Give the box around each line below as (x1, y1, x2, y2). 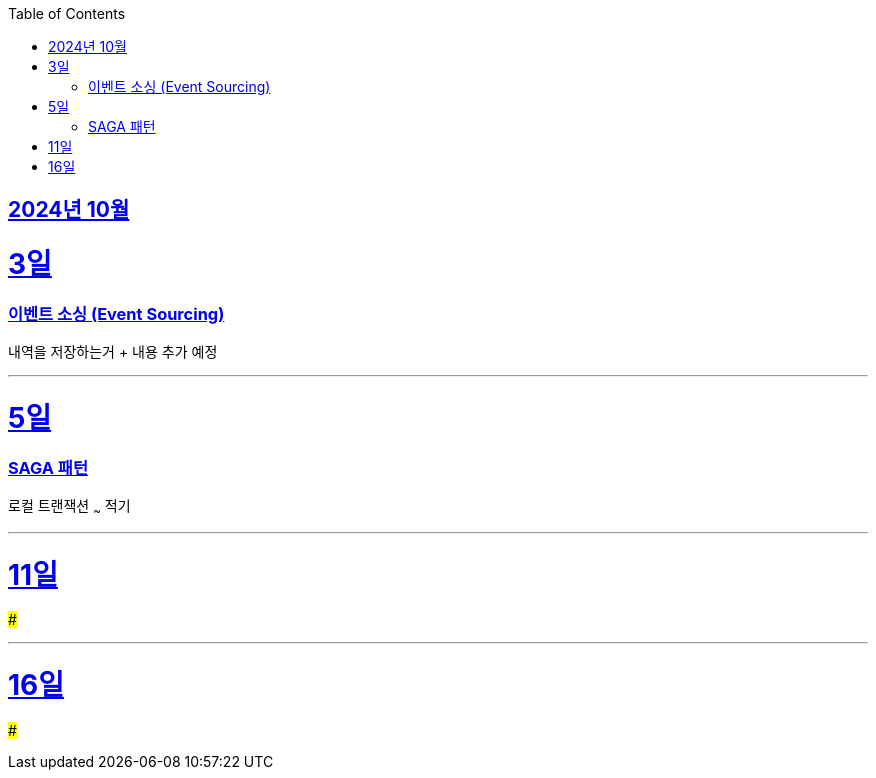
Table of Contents (8, 5, 126, 22)
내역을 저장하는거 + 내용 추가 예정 (8, 343, 218, 361)
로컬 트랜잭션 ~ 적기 (8, 497, 131, 518)
